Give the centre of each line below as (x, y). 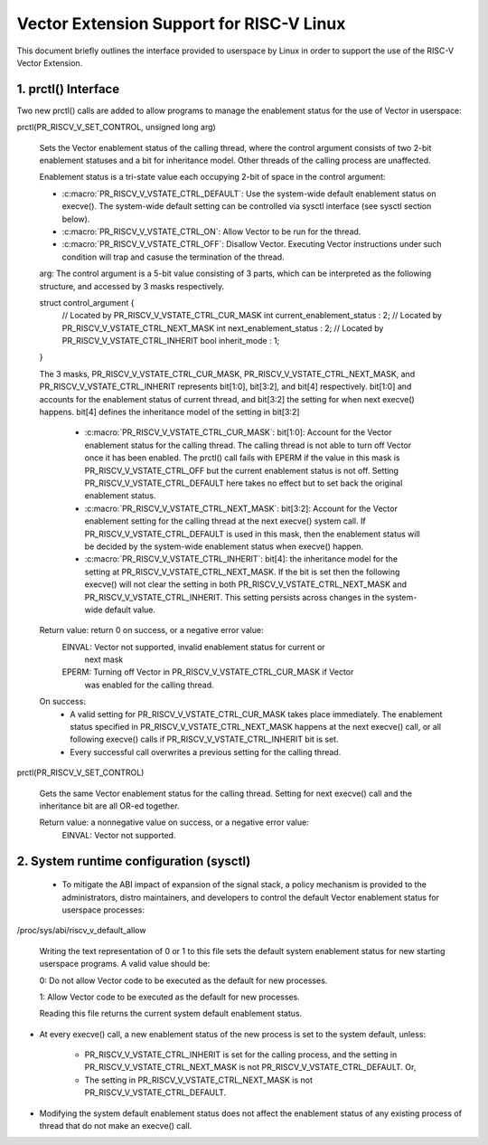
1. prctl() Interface (68, 89)
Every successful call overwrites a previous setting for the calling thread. (206, 752)
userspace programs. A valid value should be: (125, 964)
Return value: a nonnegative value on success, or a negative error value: (174, 822)
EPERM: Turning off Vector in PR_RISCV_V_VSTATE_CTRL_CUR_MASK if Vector (208, 672)
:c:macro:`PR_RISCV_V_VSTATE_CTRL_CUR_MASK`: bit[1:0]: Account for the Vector (238, 432)
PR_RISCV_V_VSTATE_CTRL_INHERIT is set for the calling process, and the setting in (241, 1055)
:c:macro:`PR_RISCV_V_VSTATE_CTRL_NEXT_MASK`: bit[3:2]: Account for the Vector (241, 508)
